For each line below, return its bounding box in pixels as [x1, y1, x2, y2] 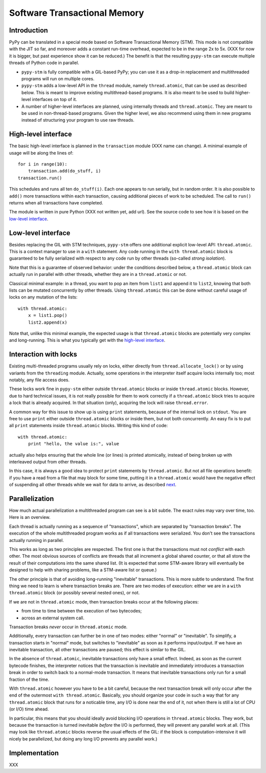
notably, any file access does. [9, 377, 70, 383]
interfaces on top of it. [32, 97, 77, 102]
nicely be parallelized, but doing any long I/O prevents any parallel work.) [9, 736, 158, 741]
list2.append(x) [28, 319, 67, 325]
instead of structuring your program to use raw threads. [21, 117, 135, 123]
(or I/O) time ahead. [9, 706, 49, 712]
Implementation [9, 749, 59, 757]
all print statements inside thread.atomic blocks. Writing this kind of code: [9, 423, 168, 429]
